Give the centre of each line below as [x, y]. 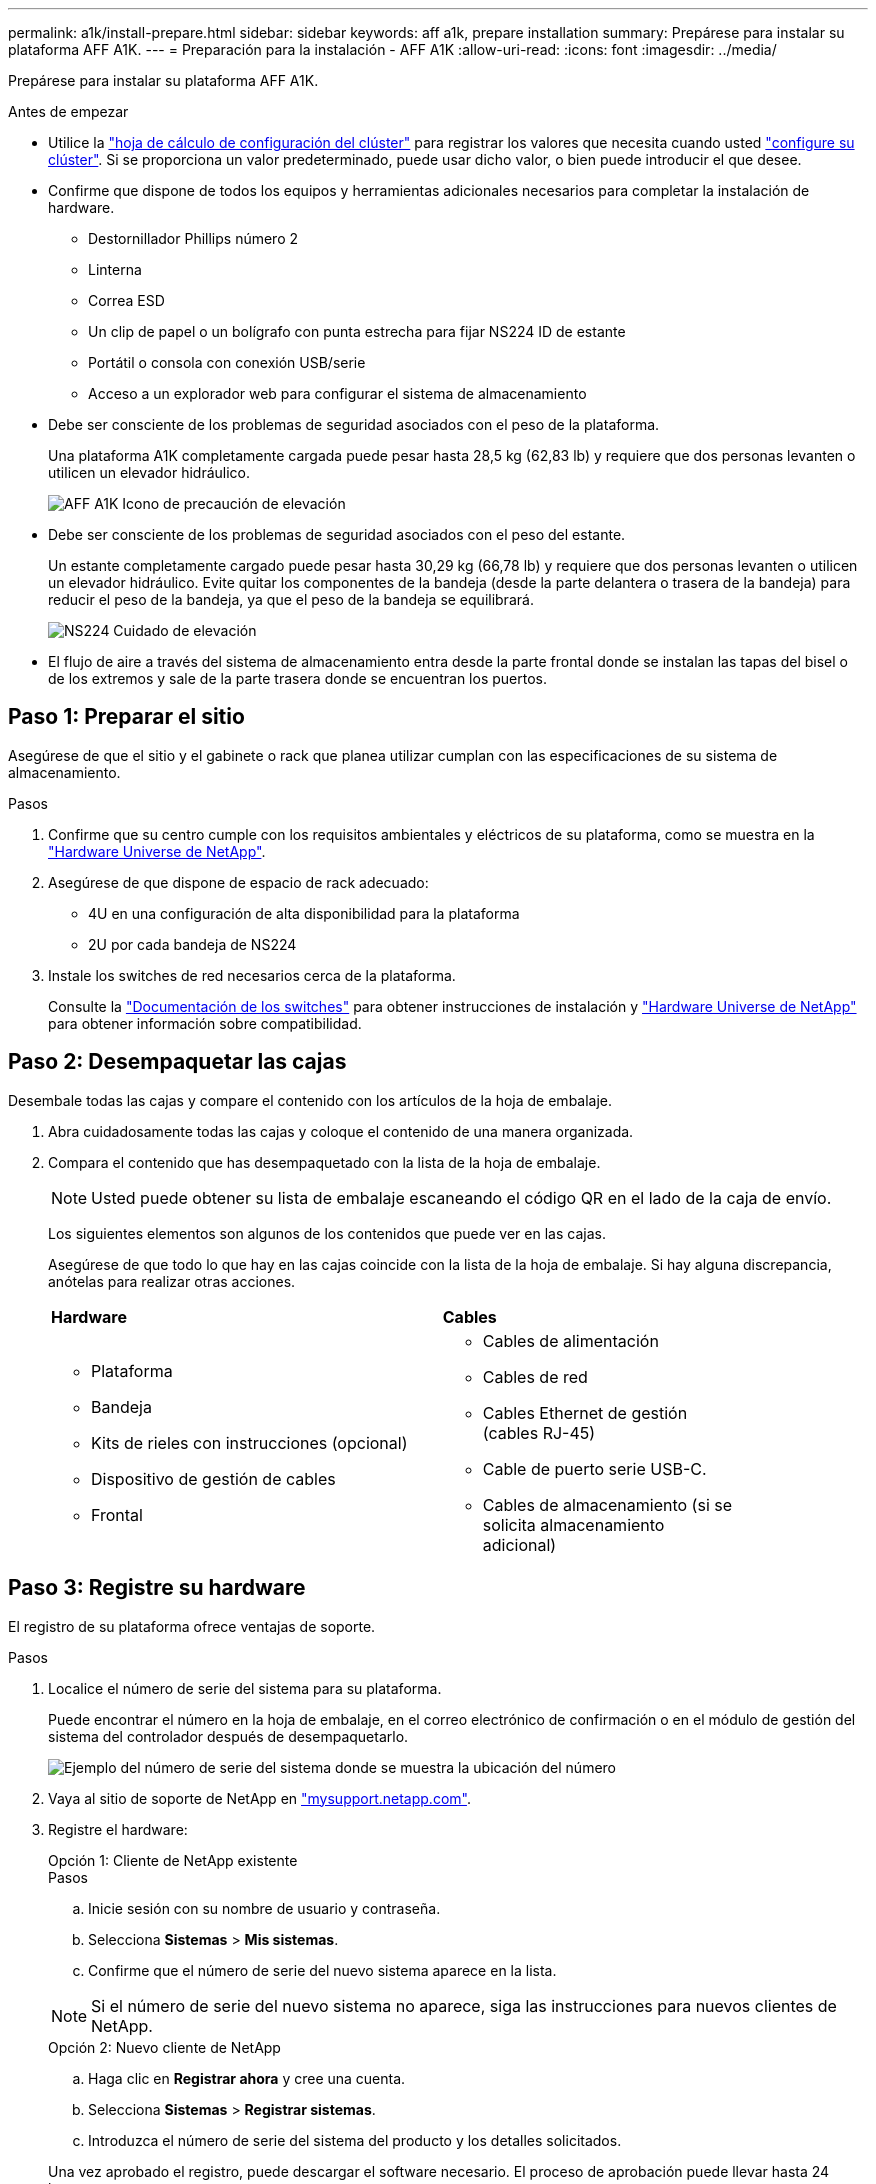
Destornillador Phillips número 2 [193, 238]
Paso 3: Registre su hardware [157, 1588]
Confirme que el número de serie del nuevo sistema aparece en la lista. [322, 1970]
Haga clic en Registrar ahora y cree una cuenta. [247, 2078]
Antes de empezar [68, 111]
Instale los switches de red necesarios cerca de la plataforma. [252, 975]
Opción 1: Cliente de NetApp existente [173, 1860]
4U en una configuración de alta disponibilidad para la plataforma [304, 913]
